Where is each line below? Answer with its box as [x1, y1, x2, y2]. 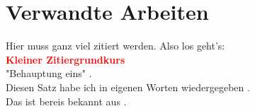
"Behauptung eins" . [6, 66, 92, 81]
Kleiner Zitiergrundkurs [6, 52, 125, 66]
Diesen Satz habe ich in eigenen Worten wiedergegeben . [6, 79, 250, 94]
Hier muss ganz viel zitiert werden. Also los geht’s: [6, 38, 225, 53]
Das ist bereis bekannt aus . [6, 93, 127, 108]
